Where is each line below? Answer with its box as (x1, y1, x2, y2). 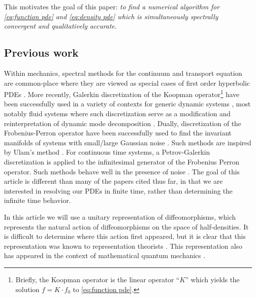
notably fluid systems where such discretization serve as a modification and (4, 108, 231, 119)
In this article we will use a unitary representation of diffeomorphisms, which (4, 211, 236, 222)
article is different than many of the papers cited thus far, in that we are (4, 176, 223, 186)
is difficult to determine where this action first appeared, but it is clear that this (4, 231, 246, 241)
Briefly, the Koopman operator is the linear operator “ (15, 274, 180, 284)
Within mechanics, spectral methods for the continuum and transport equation (4, 67, 242, 78)
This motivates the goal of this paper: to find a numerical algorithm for (4, 1, 220, 11)
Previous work (4, 45, 79, 60)
